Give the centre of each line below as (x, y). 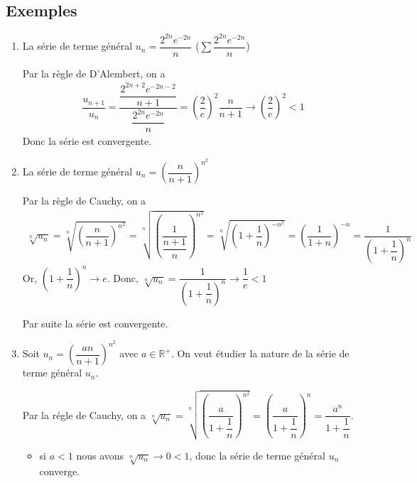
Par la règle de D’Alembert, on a (94, 73)
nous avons (100, 455)
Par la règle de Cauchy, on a (84, 201)
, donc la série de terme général (257, 455)
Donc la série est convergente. (87, 141)
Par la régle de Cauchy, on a (84, 414)
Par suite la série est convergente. (95, 323)
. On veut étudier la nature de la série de (260, 353)
